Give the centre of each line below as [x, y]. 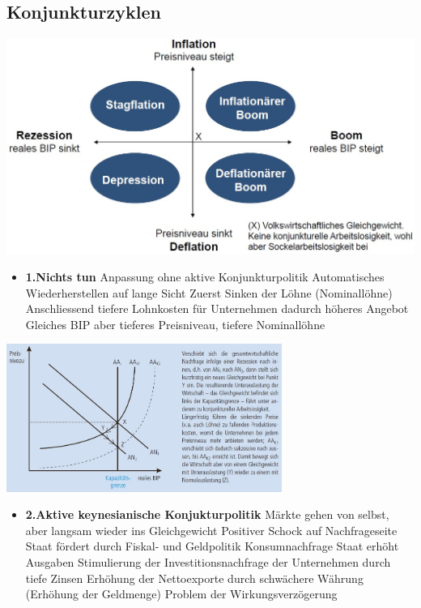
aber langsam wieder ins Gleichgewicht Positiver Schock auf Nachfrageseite [211, 530]
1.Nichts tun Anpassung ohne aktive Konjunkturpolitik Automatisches [205, 277]
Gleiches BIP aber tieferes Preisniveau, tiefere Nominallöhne [175, 324]
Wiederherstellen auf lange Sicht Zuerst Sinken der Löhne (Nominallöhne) [209, 292]
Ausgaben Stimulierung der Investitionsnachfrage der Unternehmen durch [208, 561]
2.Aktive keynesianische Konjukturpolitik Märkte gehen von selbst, [207, 514]
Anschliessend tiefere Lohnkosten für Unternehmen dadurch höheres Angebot [217, 308]
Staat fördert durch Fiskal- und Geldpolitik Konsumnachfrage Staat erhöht [212, 546]
